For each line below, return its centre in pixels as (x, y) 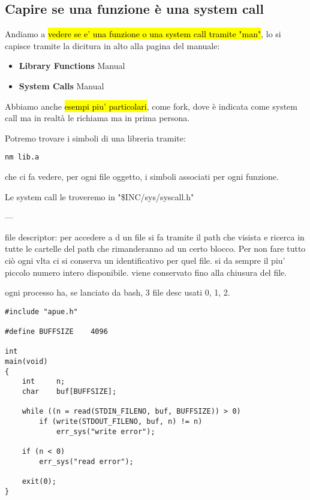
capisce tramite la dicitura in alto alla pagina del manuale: (112, 45)
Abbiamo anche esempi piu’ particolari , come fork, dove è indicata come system (151, 106)
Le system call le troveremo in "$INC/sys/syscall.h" (100, 196)
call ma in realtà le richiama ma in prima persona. (97, 118)
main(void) (26, 362)
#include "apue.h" (41, 311)
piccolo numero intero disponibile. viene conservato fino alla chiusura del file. (146, 272)
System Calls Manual (61, 85)
